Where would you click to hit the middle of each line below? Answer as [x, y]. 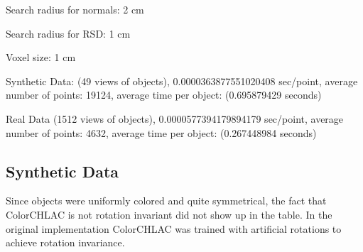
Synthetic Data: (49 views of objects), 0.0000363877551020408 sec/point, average [182, 81]
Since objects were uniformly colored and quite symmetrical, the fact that [166, 201]
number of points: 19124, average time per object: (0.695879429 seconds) [164, 95]
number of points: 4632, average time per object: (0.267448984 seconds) [161, 132]
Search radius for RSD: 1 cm [68, 33]
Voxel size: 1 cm [41, 57]
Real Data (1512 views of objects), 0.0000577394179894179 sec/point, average [175, 118]
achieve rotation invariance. [65, 242]
